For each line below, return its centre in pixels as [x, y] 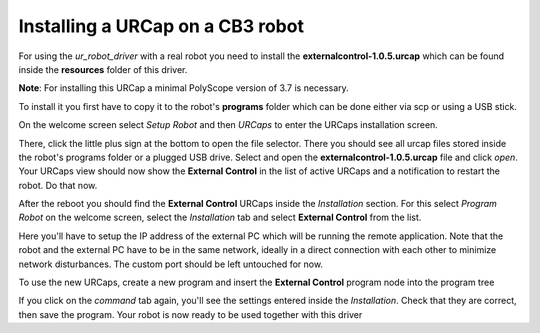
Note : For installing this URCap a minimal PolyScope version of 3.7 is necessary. [183, 88]
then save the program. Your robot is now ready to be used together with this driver [190, 314]
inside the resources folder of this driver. [103, 69]
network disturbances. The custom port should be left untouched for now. [171, 264]
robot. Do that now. [58, 185]
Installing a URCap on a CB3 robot [161, 26]
